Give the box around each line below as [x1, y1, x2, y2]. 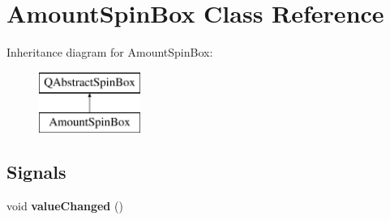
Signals [6, 159, 66, 184]
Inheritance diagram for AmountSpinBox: [6, 44, 213, 61]
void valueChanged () [6, 197, 123, 214]
